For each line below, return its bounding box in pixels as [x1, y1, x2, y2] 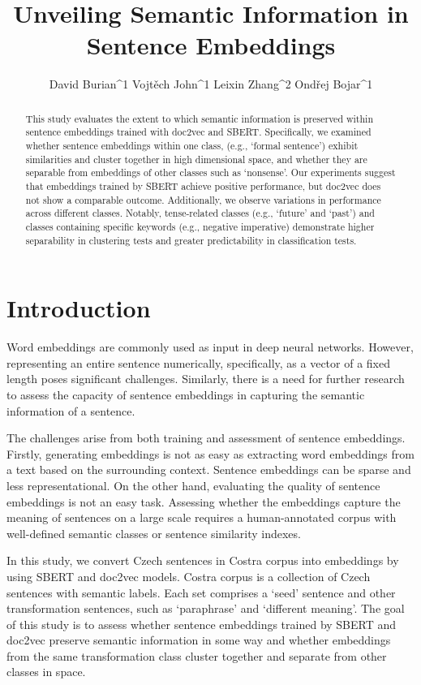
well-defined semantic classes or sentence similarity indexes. [6, 524, 301, 541]
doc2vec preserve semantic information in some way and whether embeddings [6, 631, 391, 648]
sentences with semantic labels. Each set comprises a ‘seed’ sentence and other [6, 584, 396, 601]
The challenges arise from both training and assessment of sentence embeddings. [6, 429, 406, 446]
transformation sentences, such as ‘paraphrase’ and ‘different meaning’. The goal [6, 600, 405, 617]
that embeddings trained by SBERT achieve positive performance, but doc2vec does [25, 179, 381, 192]
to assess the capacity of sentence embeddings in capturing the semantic [6, 386, 365, 403]
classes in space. [6, 663, 86, 680]
